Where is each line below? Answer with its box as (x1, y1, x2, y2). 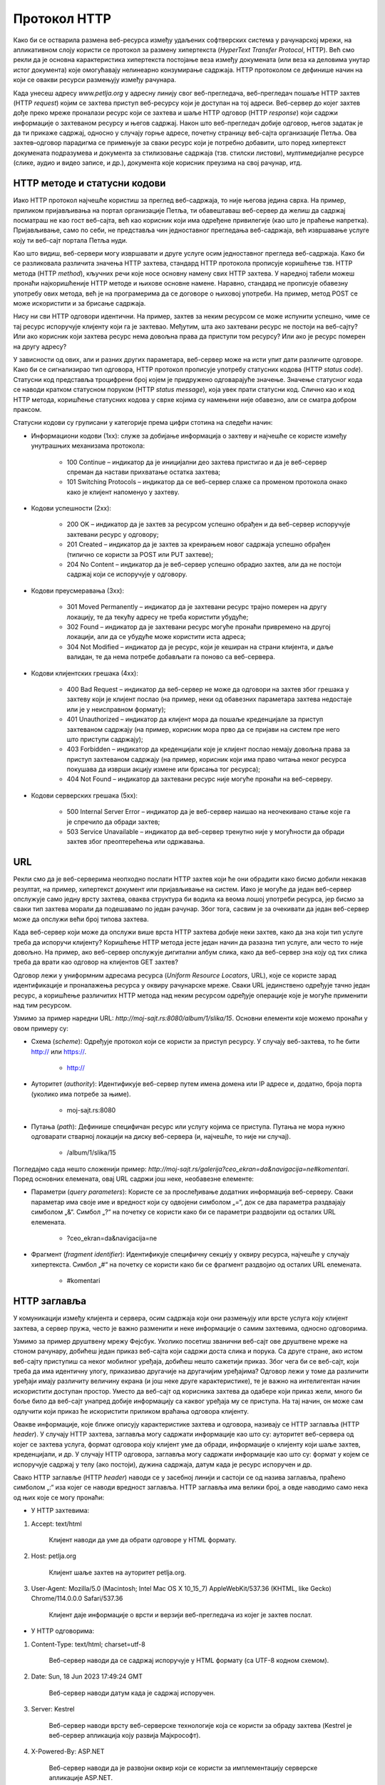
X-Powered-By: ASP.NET (31, 1747, 105, 1756)
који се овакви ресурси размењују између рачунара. (13, 76, 177, 84)
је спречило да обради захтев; (66, 818, 160, 826)
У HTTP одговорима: (31, 1626, 95, 1635)
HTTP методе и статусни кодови (13, 177, 166, 189)
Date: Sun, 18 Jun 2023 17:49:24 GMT (31, 1672, 143, 1681)
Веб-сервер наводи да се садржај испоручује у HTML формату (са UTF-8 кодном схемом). (48, 1656, 329, 1665)
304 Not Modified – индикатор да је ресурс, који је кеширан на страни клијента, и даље (66, 643, 334, 651)
